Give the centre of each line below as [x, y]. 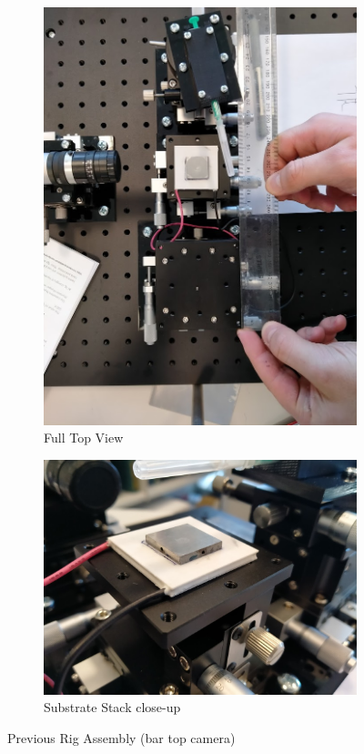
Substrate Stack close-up [112, 707]
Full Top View [84, 438]
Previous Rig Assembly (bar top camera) [121, 737]
